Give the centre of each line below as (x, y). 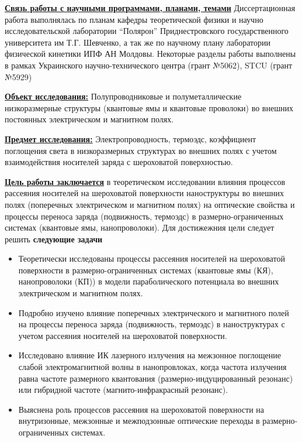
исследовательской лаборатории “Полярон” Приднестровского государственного (147, 31)
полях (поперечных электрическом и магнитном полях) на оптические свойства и (150, 204)
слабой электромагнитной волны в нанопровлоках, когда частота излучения (152, 367)
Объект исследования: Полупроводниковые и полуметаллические (123, 96)
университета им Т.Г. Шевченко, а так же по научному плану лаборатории (138, 42)
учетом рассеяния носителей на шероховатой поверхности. (123, 335)
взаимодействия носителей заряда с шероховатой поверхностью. (119, 162)
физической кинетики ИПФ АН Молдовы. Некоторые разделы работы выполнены (150, 54)
